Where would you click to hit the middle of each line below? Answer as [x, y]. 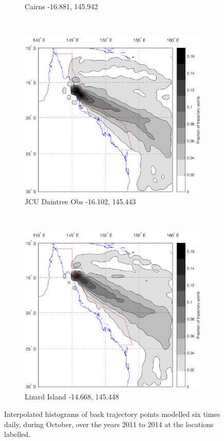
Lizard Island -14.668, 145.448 [72, 397]
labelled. [17, 434]
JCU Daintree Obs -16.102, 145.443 [80, 202]
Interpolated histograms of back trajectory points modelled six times [112, 414]
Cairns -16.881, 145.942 [61, 6]
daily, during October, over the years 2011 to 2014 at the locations [109, 424]
